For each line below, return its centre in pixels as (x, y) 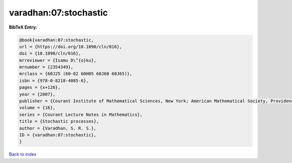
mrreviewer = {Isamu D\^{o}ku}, (58, 60)
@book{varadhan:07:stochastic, (57, 40)
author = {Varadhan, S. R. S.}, (58, 128)
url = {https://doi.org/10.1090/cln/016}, (71, 47)
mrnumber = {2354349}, (46, 67)
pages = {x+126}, (40, 88)
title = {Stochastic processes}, (59, 122)
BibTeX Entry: (23, 27)
